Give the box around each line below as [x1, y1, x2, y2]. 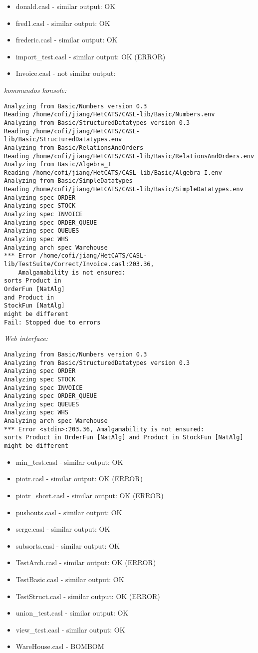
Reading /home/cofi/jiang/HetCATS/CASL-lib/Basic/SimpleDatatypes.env [4, 186, 244, 193]
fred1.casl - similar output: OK [15, 17, 110, 28]
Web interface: [4, 333, 48, 343]
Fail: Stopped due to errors [4, 319, 101, 326]
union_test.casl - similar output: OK [15, 608, 129, 618]
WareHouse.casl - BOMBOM [15, 641, 104, 652]
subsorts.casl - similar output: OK [15, 540, 120, 551]
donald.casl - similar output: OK [15, 1, 116, 11]
